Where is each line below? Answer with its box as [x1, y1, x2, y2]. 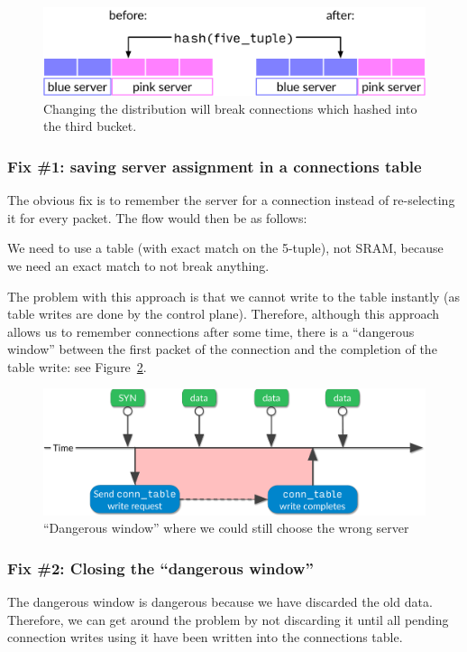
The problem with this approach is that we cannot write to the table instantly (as [7, 286, 461, 305]
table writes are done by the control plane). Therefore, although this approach [7, 304, 440, 323]
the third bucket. [43, 116, 137, 135]
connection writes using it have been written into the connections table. [7, 628, 403, 647]
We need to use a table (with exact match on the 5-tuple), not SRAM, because [7, 238, 444, 257]
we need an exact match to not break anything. [7, 256, 270, 275]
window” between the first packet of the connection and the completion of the [7, 340, 437, 359]
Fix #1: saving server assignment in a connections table [7, 154, 422, 177]
